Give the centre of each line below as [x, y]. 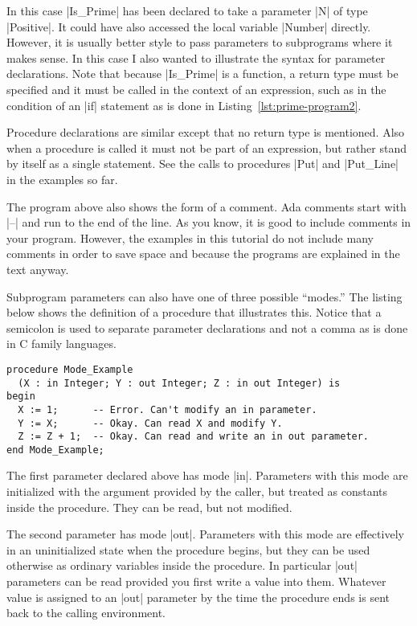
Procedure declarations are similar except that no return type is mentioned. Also [206, 132]
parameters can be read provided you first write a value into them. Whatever [196, 581]
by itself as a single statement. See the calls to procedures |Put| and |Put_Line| [202, 164]
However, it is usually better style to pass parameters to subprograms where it [200, 42]
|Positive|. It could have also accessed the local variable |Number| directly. [189, 26]
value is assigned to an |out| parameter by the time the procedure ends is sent [198, 597]
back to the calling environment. [86, 613]
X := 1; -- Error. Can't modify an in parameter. [168, 409]
